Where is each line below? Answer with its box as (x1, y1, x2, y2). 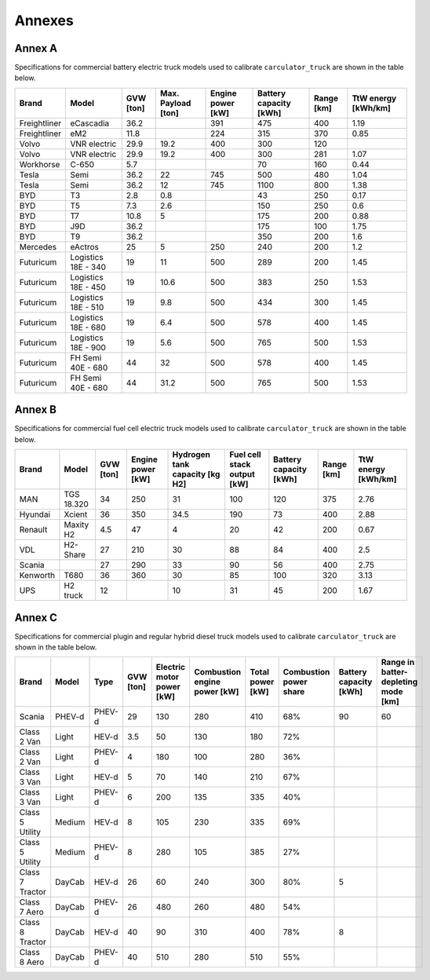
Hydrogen (172, 449, 211, 460)
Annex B (14, 403, 56, 416)
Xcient (64, 509, 88, 520)
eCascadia (70, 118, 110, 129)
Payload (159, 97, 191, 108)
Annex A (14, 42, 58, 55)
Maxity (64, 519, 89, 530)
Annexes (14, 12, 74, 29)
